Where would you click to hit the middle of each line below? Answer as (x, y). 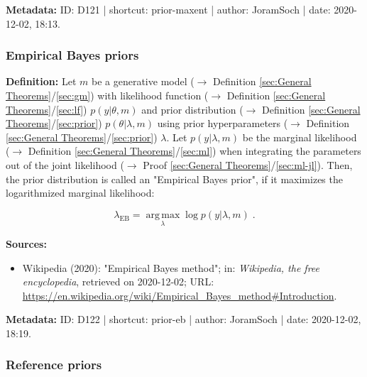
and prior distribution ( (192, 109)
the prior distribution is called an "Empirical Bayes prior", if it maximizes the (174, 179)
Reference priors (54, 365)
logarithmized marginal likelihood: (80, 193)
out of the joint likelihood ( (65, 164)
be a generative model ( (143, 81)
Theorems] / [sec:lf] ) (46, 109)
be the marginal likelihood (300, 137)
